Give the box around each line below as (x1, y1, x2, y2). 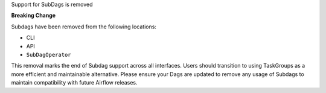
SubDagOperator (26, 51, 72, 58)
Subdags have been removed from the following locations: (11, 23, 157, 30)
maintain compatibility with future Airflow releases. (11, 79, 138, 86)
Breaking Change (11, 12, 56, 19)
